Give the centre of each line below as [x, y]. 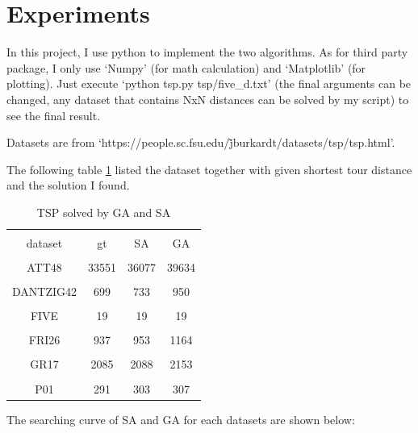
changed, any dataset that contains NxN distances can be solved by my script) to [208, 99]
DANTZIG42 [45, 291]
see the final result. [54, 115]
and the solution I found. [68, 185]
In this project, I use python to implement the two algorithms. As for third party [207, 52]
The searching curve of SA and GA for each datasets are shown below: [181, 419]
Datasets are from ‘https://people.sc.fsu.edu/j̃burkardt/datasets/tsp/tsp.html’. [201, 142]
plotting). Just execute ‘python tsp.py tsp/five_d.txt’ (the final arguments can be [209, 83]
